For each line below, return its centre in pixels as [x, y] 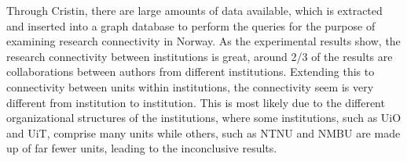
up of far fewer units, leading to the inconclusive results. [142, 148]
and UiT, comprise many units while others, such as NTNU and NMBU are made [203, 132]
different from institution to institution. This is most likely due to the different [196, 102]
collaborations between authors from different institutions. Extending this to [191, 72]
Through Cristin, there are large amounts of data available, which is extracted [194, 10]
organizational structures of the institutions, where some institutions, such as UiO [204, 118]
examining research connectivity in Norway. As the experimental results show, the [203, 41]
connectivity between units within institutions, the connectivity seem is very [190, 86]
